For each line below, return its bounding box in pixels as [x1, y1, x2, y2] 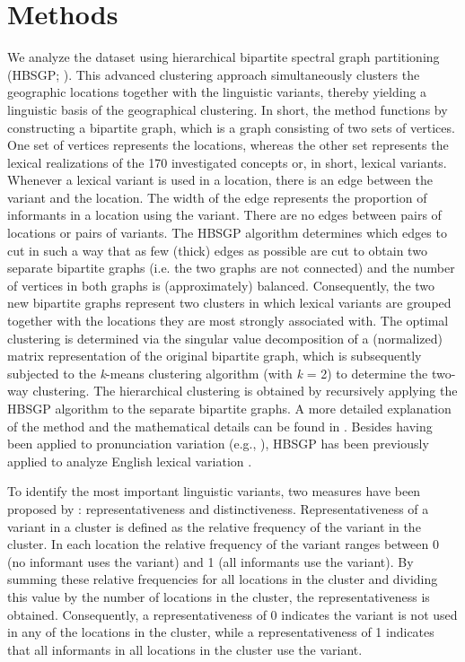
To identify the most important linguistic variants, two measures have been [7, 482, 421, 501]
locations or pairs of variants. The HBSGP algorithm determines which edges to [7, 223, 447, 242]
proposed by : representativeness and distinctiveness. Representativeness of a [7, 499, 429, 518]
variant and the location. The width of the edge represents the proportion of [7, 187, 427, 206]
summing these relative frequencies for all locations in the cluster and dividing [7, 570, 438, 588]
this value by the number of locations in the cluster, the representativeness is [7, 587, 430, 605]
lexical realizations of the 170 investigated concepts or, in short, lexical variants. [7, 152, 447, 171]
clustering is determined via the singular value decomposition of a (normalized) [7, 328, 443, 347]
